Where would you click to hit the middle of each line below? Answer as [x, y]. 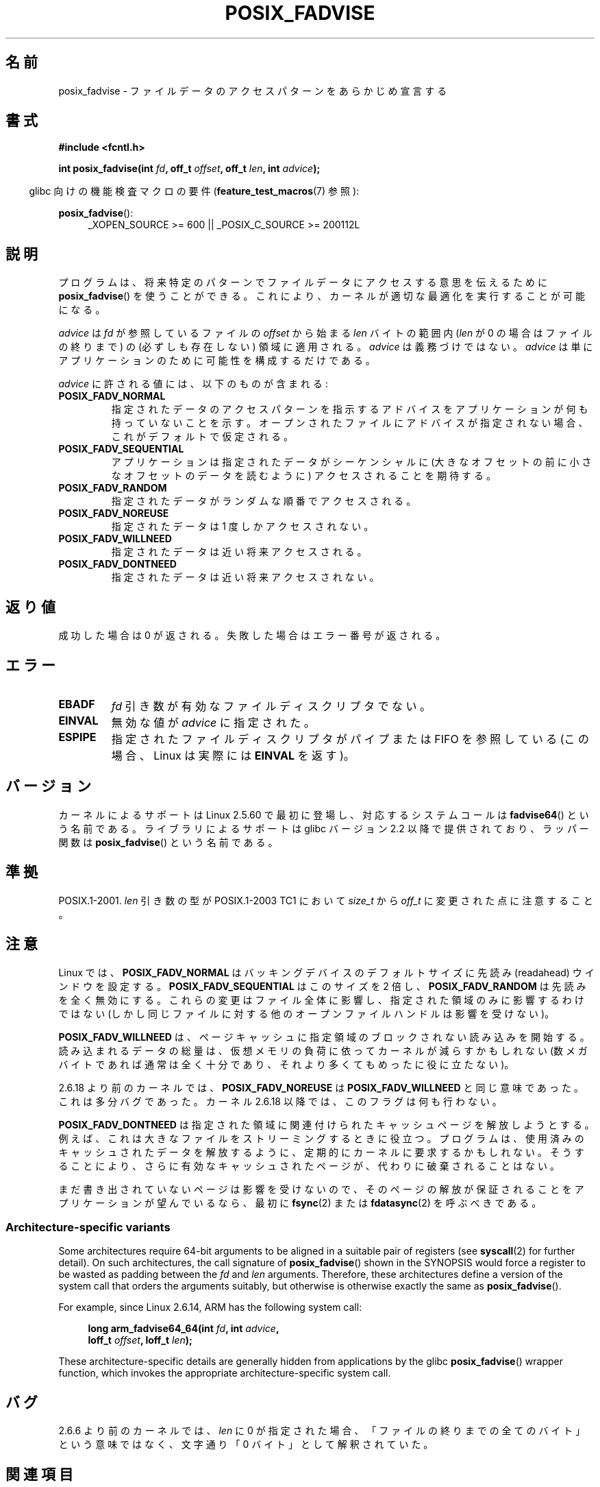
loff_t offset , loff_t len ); [140, 1340]
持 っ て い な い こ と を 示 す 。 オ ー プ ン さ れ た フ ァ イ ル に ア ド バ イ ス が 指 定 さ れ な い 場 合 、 [350, 423]
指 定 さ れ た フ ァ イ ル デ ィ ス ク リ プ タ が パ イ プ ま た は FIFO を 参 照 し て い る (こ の [350, 739]
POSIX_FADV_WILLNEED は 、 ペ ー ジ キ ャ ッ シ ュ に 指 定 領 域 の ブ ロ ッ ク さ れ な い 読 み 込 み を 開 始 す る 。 [324, 1037]
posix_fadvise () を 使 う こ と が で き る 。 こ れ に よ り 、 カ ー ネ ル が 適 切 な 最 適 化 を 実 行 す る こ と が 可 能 [322, 296]
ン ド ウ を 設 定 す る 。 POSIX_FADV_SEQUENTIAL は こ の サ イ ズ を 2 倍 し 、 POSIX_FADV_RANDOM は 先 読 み [322, 986]
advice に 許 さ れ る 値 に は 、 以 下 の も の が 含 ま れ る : [193, 384]
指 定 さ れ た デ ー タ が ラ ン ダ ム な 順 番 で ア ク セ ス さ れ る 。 [264, 501]
